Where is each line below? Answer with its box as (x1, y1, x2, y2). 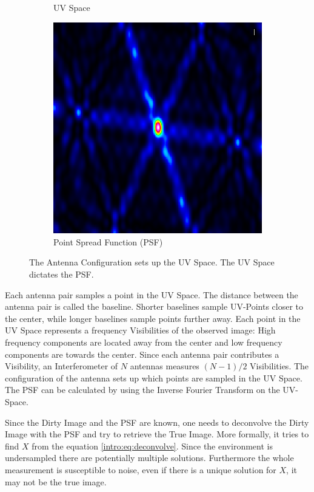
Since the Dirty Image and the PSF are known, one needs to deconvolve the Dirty (5, 415, 309, 428)
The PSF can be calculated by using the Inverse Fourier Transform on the (5, 383, 280, 396)
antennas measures (130, 360, 199, 372)
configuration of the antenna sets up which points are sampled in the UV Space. (5, 371, 302, 384)
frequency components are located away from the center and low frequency (5, 336, 282, 349)
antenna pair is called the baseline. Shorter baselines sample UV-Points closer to (5, 300, 304, 313)
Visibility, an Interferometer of (5, 360, 118, 372)
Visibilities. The (250, 360, 309, 372)
